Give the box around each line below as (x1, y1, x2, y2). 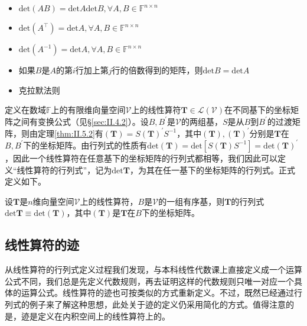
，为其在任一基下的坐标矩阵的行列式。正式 (129, 163, 295, 176)
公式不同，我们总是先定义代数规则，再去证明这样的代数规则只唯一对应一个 (5, 275, 294, 287)
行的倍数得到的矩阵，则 (112, 64, 203, 76)
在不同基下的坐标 (224, 104, 291, 116)
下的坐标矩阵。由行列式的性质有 (23, 138, 148, 151)
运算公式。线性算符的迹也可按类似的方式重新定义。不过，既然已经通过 (21, 286, 294, 299)
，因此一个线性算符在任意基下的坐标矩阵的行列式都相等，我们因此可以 (5, 151, 277, 164)
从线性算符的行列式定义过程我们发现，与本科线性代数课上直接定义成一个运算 (5, 263, 302, 276)
